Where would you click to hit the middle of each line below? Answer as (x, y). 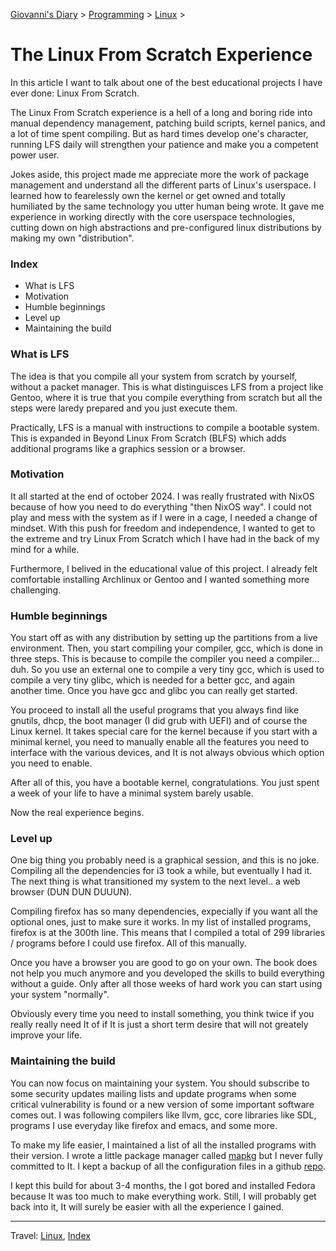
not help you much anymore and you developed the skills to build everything (167, 973)
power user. (35, 155)
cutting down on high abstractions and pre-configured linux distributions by (166, 227)
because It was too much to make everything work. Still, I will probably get (163, 1196)
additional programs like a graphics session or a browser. (128, 448)
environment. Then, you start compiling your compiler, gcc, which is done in (167, 648)
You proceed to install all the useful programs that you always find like (155, 710)
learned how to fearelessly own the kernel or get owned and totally (148, 195)
